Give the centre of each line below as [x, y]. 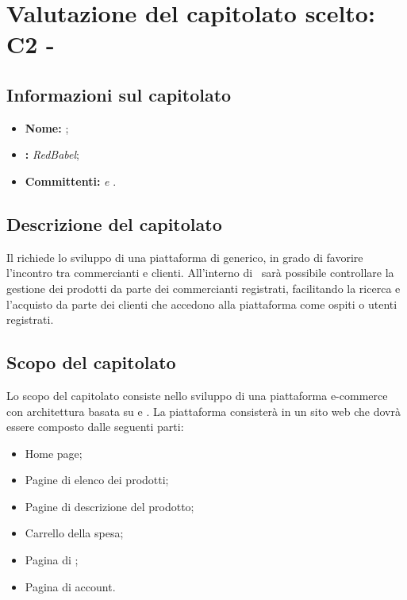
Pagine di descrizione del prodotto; [109, 506]
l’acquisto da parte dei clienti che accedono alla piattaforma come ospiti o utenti [202, 304]
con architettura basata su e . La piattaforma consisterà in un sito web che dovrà [203, 411]
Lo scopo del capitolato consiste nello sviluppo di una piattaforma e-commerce [197, 395]
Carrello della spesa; [74, 533]
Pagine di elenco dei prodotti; [97, 480]
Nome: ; [47, 127]
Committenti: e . [71, 181]
